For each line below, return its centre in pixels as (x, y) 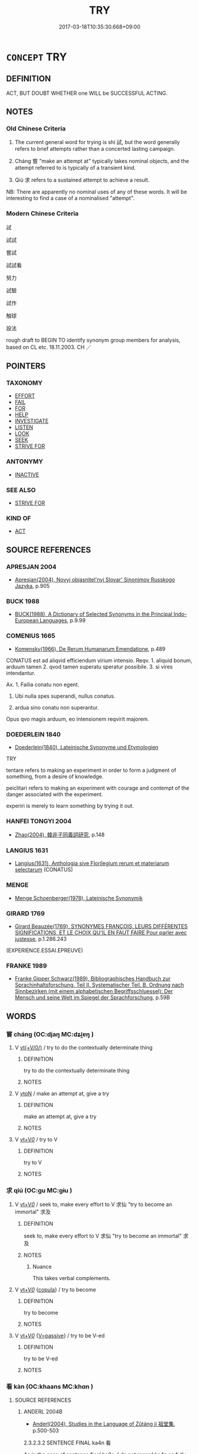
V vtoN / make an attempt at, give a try (62, 1094)
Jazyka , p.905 (32, 586)
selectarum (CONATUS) (44, 870)
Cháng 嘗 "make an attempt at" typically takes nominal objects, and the (102, 161)
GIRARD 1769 (25, 913)
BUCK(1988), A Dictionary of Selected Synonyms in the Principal (94, 614)
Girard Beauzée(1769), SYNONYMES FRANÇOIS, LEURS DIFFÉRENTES (101, 927)
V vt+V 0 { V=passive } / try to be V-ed (60, 1336)
